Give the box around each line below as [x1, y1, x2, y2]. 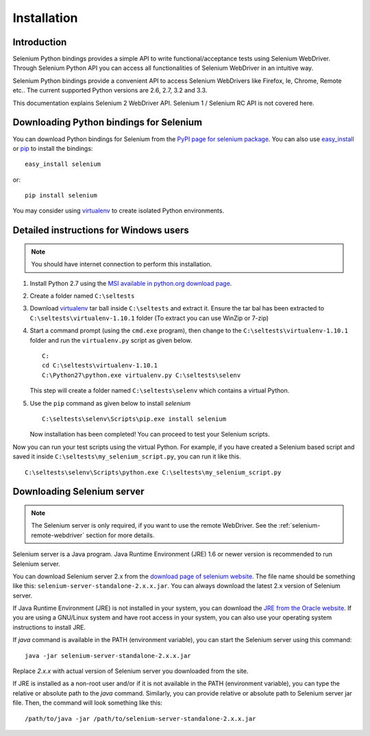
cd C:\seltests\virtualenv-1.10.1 [42, 362, 158, 369]
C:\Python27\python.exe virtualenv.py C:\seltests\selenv [42, 371, 241, 379]
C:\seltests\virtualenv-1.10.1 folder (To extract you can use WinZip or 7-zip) [29, 314, 269, 322]
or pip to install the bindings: [12, 144, 93, 152]
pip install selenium [25, 192, 97, 199]
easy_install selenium [25, 160, 101, 168]
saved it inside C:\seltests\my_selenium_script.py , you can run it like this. [12, 452, 241, 461]
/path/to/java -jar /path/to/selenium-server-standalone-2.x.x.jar [25, 715, 256, 722]
